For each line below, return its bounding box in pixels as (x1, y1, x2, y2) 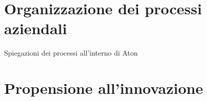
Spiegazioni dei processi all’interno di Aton (4, 47, 138, 58)
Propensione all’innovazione (4, 78, 203, 98)
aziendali (4, 18, 67, 39)
